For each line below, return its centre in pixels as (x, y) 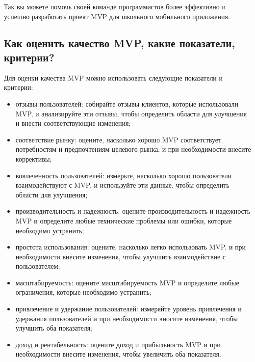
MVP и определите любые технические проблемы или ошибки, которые (124, 220)
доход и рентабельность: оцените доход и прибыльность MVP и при (118, 344)
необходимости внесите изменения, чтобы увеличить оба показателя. (118, 354)
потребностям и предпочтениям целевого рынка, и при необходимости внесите (133, 149)
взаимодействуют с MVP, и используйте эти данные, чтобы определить (122, 185)
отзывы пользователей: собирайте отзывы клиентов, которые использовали (127, 103)
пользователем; (38, 266)
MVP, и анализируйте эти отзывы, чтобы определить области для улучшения (131, 113)
